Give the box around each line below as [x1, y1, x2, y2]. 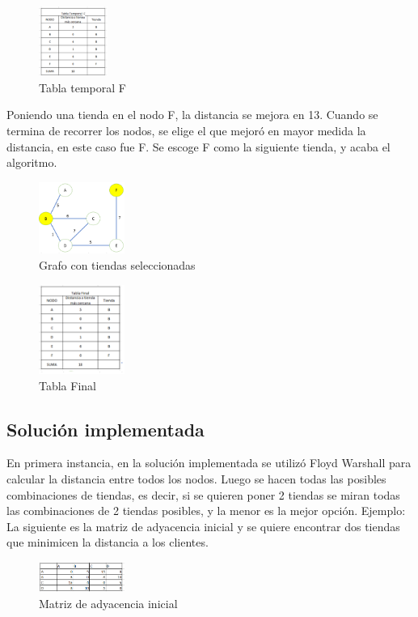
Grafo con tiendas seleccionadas [39, 257, 196, 274]
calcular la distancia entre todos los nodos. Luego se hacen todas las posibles [6, 470, 386, 487]
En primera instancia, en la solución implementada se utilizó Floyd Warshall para [6, 454, 412, 471]
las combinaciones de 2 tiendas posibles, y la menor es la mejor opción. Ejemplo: [6, 502, 406, 519]
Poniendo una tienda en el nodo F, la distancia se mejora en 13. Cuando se [6, 106, 378, 123]
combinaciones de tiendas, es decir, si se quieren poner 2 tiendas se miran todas [6, 486, 400, 503]
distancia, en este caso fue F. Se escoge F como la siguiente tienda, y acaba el [6, 138, 391, 155]
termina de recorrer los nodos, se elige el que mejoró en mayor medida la [6, 121, 366, 138]
